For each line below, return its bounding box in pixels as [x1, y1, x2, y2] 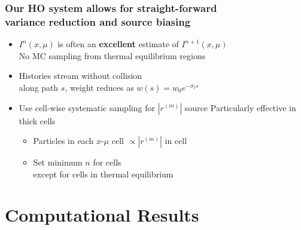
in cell [165, 134, 187, 147]
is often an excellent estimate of [57, 38, 179, 50]
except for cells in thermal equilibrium [33, 167, 174, 180]
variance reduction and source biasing [5, 14, 191, 29]
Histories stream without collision [19, 69, 142, 82]
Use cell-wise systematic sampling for [19, 101, 155, 114]
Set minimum [33, 156, 83, 168]
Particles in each [33, 134, 94, 147]
